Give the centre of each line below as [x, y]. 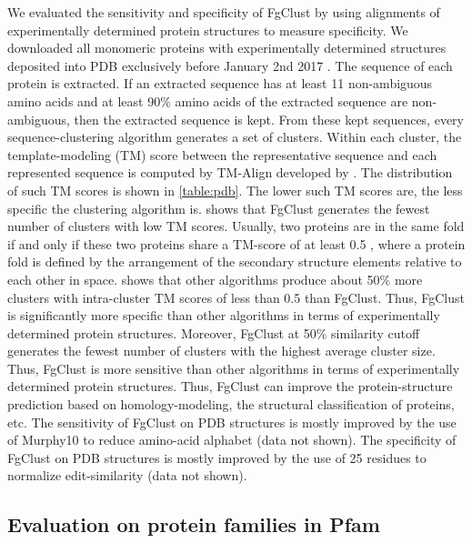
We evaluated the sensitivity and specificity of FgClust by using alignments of [224, 12]
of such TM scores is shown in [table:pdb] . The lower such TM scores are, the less [235, 190]
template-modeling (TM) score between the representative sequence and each [222, 154]
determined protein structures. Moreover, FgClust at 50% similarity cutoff [214, 332]
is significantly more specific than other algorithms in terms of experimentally [224, 315]
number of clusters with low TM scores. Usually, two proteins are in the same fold [236, 226]
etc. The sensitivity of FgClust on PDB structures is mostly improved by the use [232, 422]
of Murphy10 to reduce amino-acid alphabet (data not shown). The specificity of [232, 440]
